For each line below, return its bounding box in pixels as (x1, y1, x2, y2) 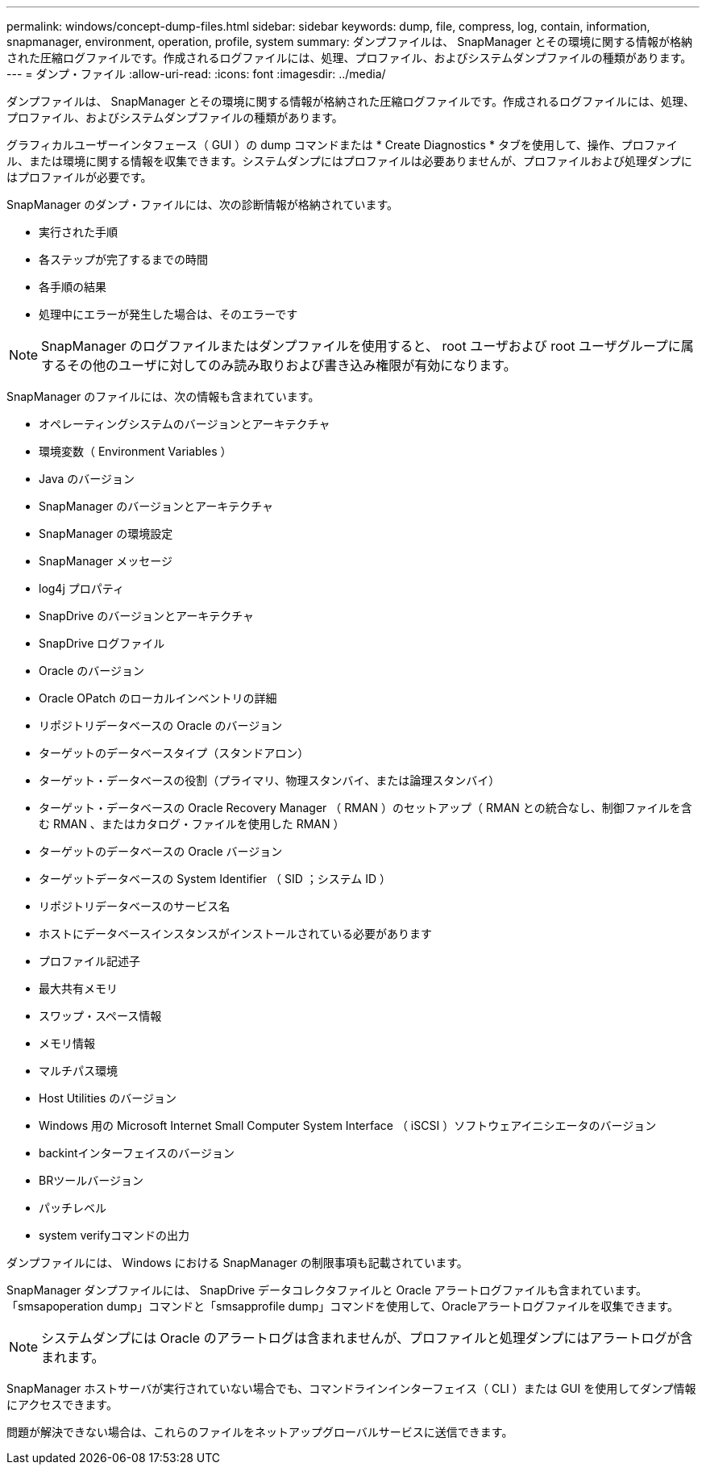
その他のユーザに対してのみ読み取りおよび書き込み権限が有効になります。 (67, 357, 517, 373)
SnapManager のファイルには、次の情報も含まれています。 (6, 390, 320, 403)
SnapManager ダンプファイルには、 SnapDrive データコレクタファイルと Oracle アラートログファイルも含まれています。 (6, 1283, 647, 1297)
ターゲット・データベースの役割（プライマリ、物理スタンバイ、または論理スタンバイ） (39, 773, 500, 787)
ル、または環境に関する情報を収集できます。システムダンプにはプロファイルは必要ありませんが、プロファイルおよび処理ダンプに (6, 154, 692, 168)
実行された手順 (39, 225, 118, 239)
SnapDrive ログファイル (39, 636, 165, 650)
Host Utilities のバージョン (39, 1091, 177, 1105)
